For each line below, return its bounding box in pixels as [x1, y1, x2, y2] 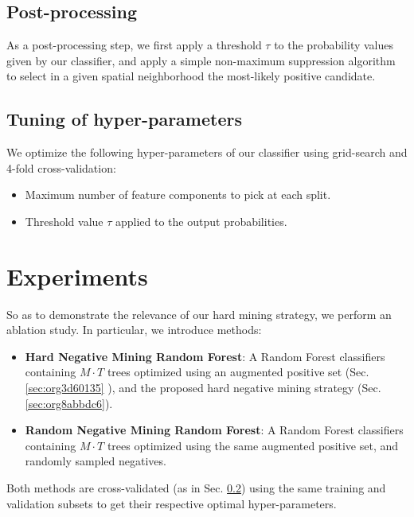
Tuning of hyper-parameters [6, 107, 242, 131]
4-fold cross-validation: [6, 159, 116, 176]
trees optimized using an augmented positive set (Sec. [107, 363, 369, 380]
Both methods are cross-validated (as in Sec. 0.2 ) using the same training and [6, 480, 386, 496]
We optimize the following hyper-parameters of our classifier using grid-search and [6, 144, 408, 161]
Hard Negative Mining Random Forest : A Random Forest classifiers [25, 348, 385, 364]
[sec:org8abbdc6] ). [25, 395, 113, 411]
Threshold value [25, 212, 103, 229]
